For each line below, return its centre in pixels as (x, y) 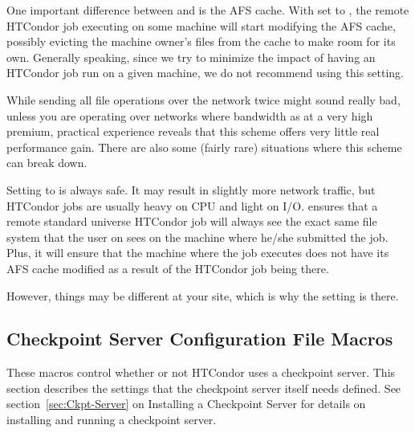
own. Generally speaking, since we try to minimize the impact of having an (191, 57)
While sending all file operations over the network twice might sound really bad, (203, 99)
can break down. (47, 163)
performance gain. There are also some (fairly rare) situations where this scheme (204, 147)
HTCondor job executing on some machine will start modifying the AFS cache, (201, 25)
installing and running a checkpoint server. (112, 420)
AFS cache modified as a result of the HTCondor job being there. (168, 268)
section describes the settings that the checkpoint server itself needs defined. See (204, 388)
